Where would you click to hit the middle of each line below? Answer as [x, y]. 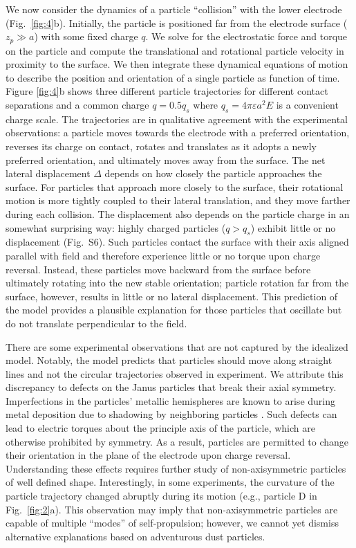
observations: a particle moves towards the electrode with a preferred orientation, [178, 133]
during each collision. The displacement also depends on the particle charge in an [178, 213]
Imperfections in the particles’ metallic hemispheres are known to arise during [170, 400]
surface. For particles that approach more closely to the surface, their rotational [175, 186]
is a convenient [307, 105]
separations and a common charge [77, 105]
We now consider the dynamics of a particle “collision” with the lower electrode [174, 9]
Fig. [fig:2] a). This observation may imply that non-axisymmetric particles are [172, 509]
